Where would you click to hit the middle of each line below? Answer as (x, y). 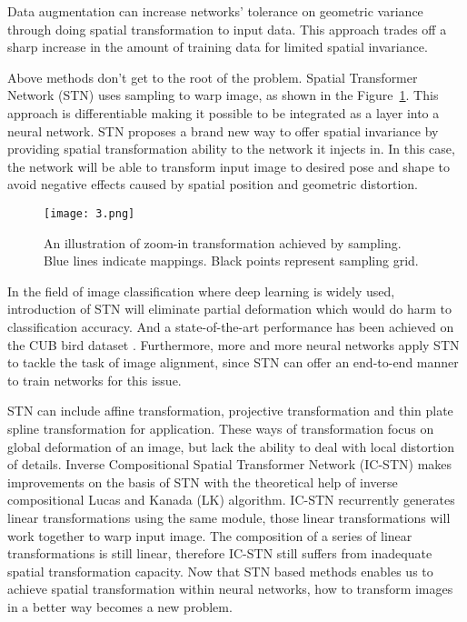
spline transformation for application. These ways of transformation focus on (221, 428)
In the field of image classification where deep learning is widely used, (201, 291)
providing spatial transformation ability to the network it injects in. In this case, (231, 149)
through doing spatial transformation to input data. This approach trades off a (227, 29)
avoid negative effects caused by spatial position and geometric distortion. (213, 184)
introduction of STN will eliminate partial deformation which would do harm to (230, 309)
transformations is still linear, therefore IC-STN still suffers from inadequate (220, 553)
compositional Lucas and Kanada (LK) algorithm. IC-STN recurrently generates (231, 500)
